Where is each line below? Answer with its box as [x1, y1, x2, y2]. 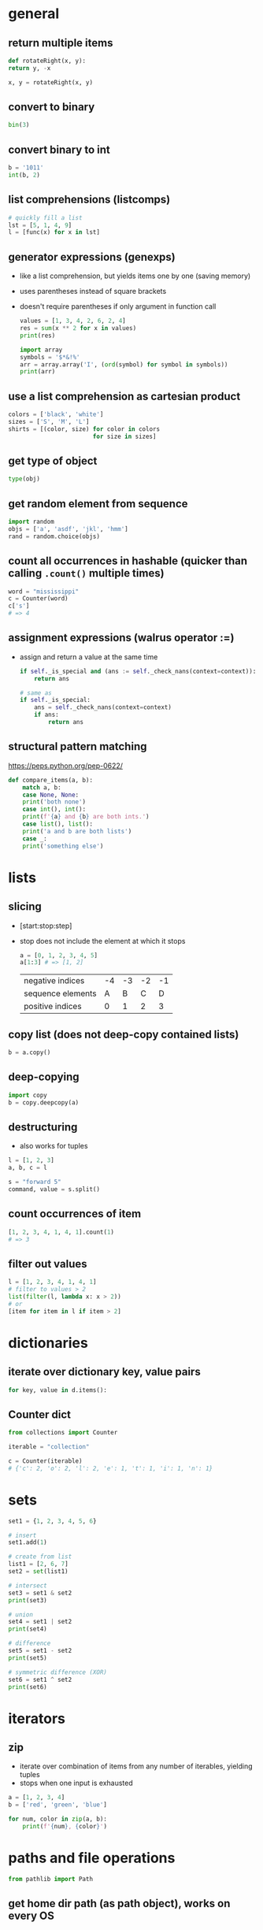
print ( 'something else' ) [22, 842, 104, 850]
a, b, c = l [8, 1164, 47, 1172]
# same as [19, 688, 53, 697]
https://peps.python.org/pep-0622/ [8, 761, 124, 770]
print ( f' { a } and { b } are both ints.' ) [22, 813, 150, 821]
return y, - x [8, 64, 51, 72]
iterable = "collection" [8, 1443, 90, 1451]
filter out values [8, 1257, 87, 1271]
